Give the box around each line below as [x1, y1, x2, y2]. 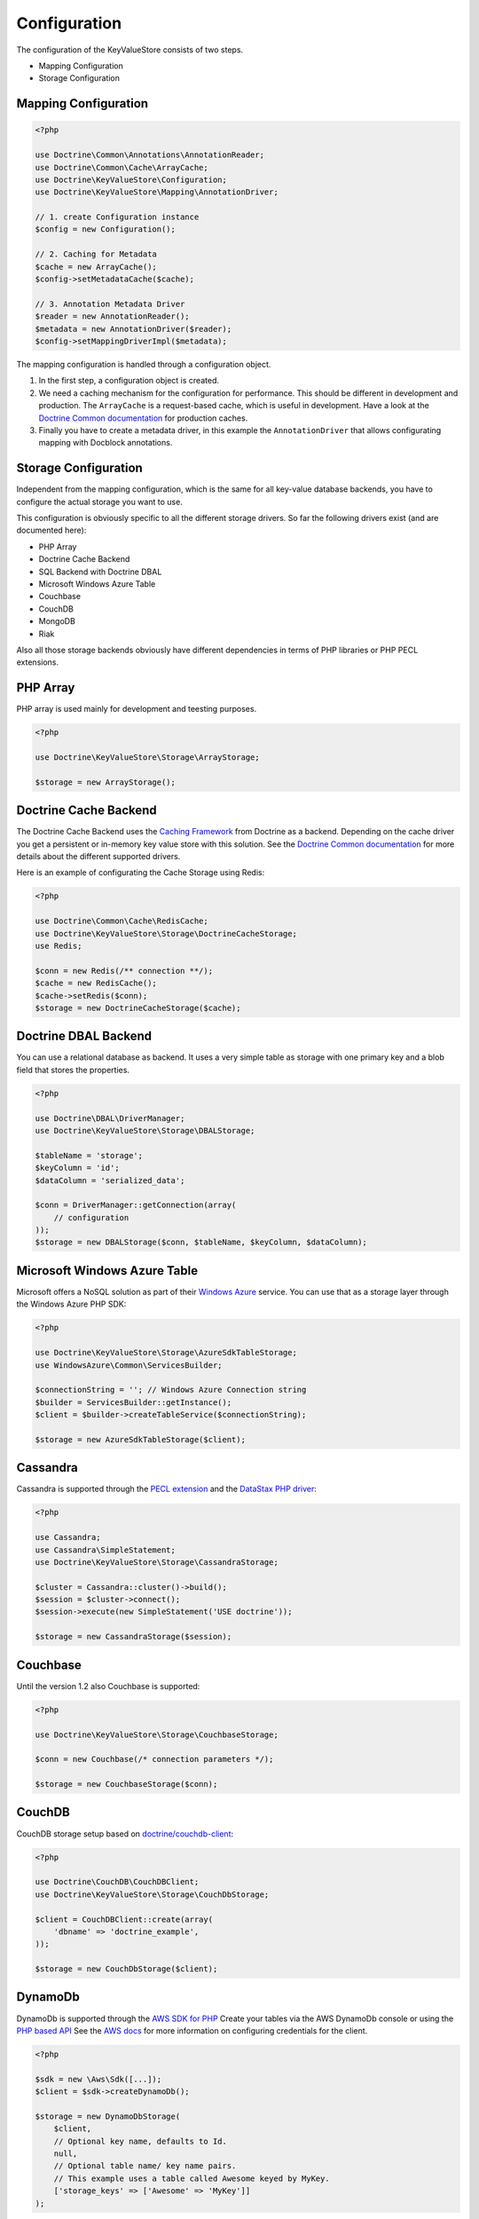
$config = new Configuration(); [35, 225, 177, 234]
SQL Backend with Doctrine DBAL [38, 566, 162, 577]
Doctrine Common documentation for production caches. [38, 413, 248, 423]
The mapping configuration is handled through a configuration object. [16, 359, 271, 369]
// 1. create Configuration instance [35, 212, 200, 222]
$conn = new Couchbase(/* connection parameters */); [35, 1754, 274, 1765]
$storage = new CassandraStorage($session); [35, 1631, 232, 1642]
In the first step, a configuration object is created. [38, 375, 219, 386]
